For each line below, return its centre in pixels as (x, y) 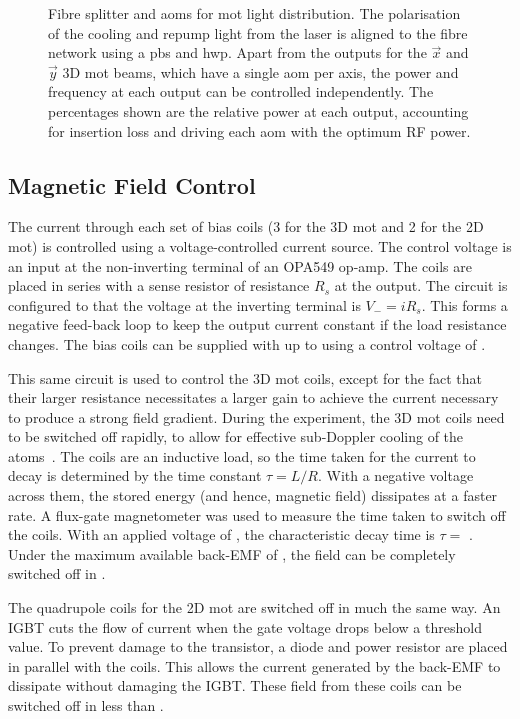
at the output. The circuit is (421, 285)
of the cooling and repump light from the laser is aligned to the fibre (258, 32)
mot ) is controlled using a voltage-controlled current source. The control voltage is (260, 245)
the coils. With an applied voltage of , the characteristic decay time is (221, 534)
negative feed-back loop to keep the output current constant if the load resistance (257, 324)
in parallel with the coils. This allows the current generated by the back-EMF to (254, 665)
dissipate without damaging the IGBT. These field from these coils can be (235, 685)
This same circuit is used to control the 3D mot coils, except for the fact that (245, 377)
